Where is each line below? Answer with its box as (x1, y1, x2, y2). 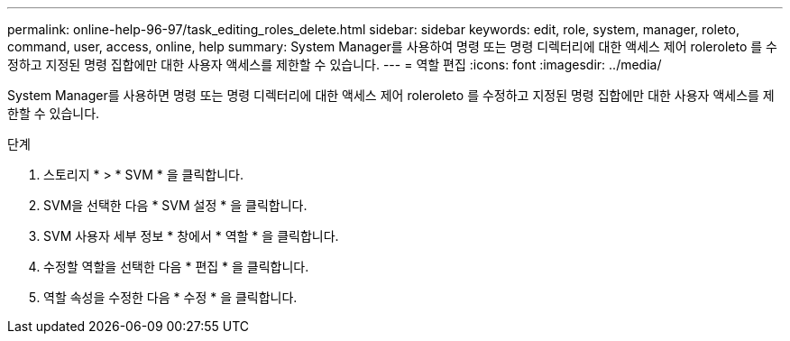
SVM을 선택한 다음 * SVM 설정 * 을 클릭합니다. (43, 198, 308, 213)
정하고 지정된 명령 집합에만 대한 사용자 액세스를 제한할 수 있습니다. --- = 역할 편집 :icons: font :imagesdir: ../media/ (7, 57, 662, 72)
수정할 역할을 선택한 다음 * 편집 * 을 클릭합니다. (43, 259, 309, 274)
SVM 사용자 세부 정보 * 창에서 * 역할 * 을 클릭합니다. (43, 228, 339, 244)
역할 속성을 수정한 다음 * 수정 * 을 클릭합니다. (43, 290, 298, 305)
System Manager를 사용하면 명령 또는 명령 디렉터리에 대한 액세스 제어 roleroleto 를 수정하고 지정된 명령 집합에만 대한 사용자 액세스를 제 (7, 88, 775, 103)
